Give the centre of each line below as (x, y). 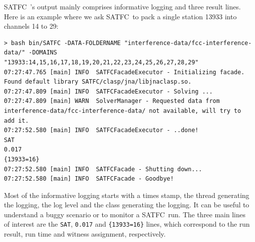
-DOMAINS (43, 53)
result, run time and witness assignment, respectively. (85, 234)
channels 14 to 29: (31, 26)
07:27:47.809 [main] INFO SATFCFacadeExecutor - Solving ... (108, 91)
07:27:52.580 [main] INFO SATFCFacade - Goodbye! (89, 179)
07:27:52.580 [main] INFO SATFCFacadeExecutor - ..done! (101, 130)
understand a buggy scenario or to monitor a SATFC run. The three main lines (125, 214)
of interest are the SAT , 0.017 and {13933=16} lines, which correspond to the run (127, 224)
